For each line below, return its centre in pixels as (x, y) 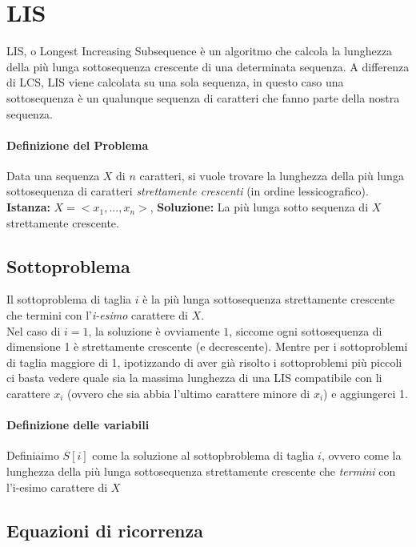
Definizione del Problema (78, 145)
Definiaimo (33, 455)
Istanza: (28, 207)
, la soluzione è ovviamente (154, 330)
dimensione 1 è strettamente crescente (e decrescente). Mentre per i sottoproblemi (207, 346)
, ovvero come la (361, 455)
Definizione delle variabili (78, 425)
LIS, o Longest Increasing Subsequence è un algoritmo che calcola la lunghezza (200, 51)
